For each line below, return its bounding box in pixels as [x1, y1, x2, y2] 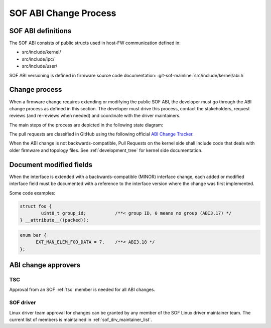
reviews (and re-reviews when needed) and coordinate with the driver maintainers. [9, 113, 181, 119]
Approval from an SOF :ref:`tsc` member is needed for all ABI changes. [9, 286, 156, 293]
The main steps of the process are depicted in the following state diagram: [9, 122, 163, 128]
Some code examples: [9, 190, 55, 196]
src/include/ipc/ [22, 56, 55, 62]
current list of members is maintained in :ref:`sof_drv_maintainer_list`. [9, 316, 153, 322]
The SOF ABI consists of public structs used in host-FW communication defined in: [9, 40, 181, 46]
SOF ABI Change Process [9, 8, 116, 19]
